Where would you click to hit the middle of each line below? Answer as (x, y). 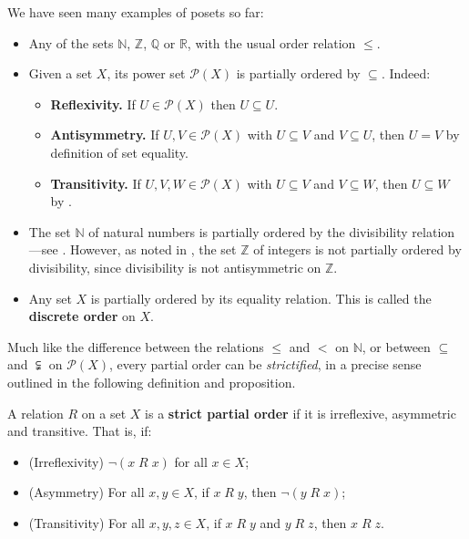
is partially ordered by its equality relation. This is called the (261, 298)
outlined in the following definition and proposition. (152, 382)
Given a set (61, 73)
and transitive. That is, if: (80, 431)
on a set (104, 413)
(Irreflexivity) (66, 461)
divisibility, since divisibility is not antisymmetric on (175, 267)
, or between (396, 346)
